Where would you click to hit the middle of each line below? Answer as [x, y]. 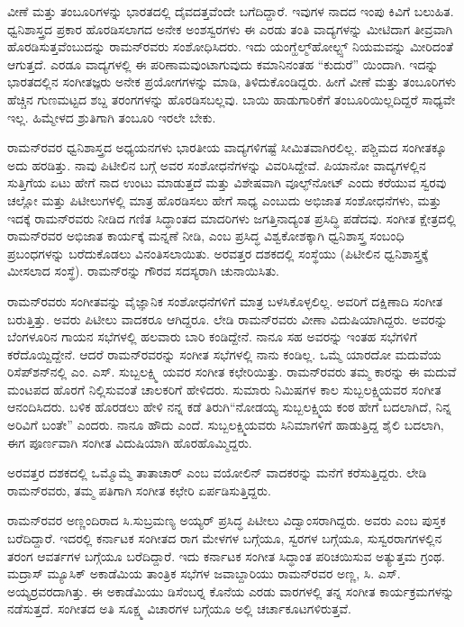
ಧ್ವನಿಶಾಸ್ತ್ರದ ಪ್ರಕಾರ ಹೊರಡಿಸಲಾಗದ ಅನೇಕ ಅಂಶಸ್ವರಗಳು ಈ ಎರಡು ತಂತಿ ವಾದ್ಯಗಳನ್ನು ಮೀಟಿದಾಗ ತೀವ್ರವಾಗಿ [230, 28]
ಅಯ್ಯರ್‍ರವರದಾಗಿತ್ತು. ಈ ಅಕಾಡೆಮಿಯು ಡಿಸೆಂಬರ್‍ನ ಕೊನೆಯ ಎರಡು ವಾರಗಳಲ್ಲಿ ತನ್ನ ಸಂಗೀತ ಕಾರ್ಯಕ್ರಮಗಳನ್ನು [231, 591]
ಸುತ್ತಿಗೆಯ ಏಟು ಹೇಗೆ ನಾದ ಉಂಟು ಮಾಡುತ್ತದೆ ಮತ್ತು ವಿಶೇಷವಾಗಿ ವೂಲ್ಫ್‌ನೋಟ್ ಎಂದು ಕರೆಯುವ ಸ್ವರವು [227, 182]
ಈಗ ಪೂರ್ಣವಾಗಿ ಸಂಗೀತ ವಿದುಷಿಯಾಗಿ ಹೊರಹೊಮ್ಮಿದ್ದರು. [130, 442]
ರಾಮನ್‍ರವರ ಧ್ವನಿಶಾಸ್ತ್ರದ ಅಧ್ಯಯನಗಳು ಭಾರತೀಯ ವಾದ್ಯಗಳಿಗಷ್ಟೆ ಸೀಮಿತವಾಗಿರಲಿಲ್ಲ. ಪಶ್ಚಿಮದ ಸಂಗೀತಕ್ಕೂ [227, 147]
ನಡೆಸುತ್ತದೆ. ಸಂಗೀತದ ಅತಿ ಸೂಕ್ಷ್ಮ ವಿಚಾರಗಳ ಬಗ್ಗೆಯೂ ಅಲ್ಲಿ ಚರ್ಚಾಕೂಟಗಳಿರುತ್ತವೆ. [179, 609]
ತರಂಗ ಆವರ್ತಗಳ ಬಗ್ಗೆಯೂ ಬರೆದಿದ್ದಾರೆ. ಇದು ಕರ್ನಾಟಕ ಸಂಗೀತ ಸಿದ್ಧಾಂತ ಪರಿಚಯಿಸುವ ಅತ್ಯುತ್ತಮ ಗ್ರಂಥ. [227, 555]
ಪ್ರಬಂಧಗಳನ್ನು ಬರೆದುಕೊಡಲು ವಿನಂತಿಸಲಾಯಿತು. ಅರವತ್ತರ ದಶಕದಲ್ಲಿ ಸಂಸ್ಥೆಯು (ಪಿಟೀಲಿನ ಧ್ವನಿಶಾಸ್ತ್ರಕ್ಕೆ [218, 253]
